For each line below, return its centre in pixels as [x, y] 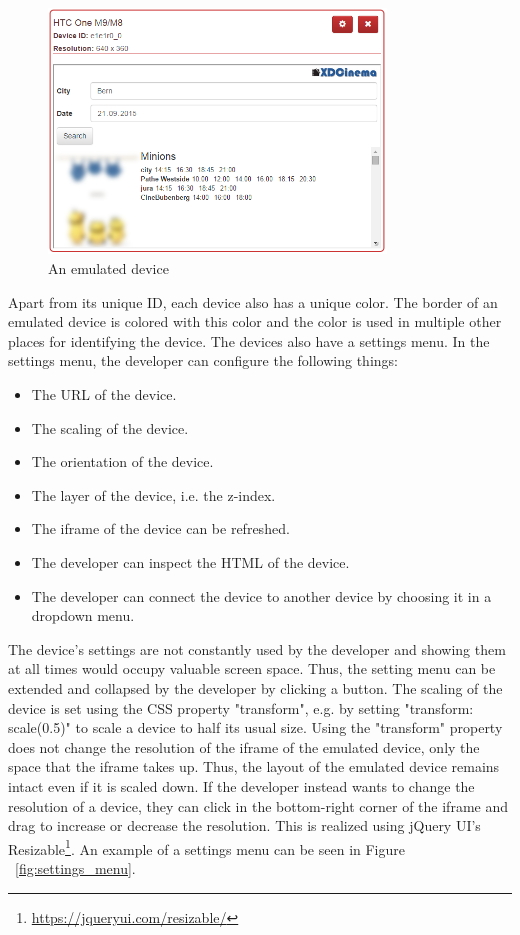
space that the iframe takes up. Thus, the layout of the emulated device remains [254, 766]
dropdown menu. [83, 615]
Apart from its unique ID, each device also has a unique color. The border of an [253, 301]
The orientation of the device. [122, 461]
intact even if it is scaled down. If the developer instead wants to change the [241, 785]
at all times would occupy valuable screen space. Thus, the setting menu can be [252, 668]
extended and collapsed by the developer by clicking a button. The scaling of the [255, 687]
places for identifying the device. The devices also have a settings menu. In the [249, 340]
